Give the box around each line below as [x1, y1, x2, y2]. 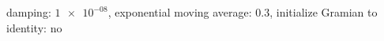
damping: [6, 4, 51, 20]
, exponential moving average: [107, 4, 252, 20]
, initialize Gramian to [269, 4, 378, 20]
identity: [6, 19, 47, 35]
